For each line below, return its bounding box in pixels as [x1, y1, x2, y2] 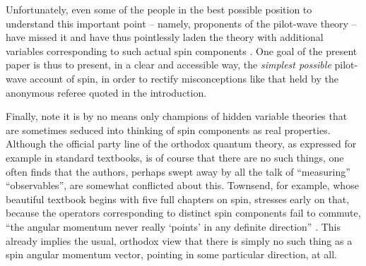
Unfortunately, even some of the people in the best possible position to [6, 2, 312, 16]
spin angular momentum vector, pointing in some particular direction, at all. [6, 247, 337, 262]
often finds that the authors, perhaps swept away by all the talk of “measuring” [6, 164, 350, 179]
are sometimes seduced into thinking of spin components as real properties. [6, 122, 331, 137]
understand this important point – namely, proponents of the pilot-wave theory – [6, 16, 357, 30]
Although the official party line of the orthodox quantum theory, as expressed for [6, 136, 357, 151]
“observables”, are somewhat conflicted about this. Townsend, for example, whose [6, 178, 359, 193]
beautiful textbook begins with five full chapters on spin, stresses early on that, [6, 191, 350, 206]
